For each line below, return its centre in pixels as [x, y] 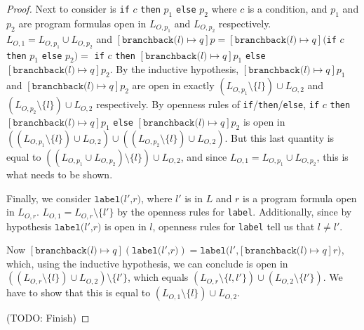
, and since [204, 157]
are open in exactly [173, 85]
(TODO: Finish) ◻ [48, 318]
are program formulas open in [82, 23]
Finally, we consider [49, 198]
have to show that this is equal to [79, 292]
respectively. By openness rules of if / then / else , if [208, 104]
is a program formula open [300, 198]
